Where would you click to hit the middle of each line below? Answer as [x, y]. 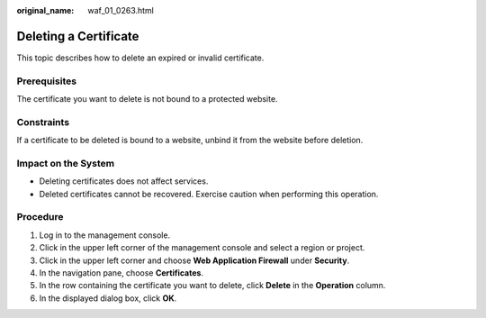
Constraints [43, 122]
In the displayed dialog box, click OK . [108, 298]
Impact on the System [66, 163]
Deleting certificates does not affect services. [124, 181]
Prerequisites [46, 81]
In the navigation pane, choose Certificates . [121, 273]
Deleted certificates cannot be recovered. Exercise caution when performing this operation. [209, 194]
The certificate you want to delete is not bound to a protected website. [147, 99]
